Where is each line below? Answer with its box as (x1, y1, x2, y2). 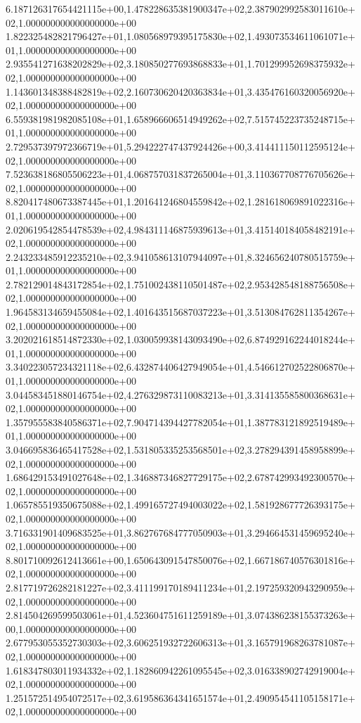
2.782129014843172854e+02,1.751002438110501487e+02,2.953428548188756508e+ (6, 276, 355, 291)
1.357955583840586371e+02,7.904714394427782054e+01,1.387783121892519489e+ (6, 414, 355, 429)
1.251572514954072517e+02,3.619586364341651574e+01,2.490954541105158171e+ (6, 690, 355, 705)
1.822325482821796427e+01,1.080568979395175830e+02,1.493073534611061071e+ (6, 29, 355, 44)
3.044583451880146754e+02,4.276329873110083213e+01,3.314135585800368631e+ (6, 387, 355, 402)
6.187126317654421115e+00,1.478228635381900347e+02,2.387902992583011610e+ (6, 1, 355, 15)
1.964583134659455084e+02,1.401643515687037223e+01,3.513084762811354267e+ (6, 305, 355, 319)
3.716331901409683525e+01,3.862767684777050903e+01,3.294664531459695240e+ (6, 525, 355, 539)
